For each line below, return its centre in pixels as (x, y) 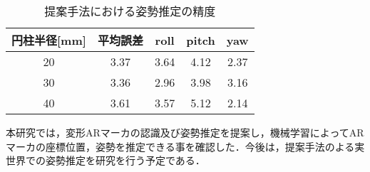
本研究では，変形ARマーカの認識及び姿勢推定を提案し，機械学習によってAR (185, 132)
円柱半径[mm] (49, 40)
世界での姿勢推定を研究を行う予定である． (106, 160)
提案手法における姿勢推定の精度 (130, 11)
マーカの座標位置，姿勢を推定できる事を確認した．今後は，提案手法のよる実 (185, 146)
